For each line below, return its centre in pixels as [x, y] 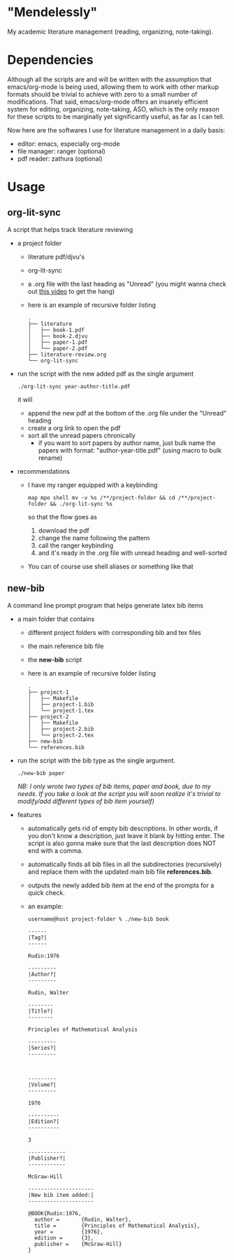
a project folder [39, 243]
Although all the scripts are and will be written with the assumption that [109, 79]
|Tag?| [37, 937]
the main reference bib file [66, 646]
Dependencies [50, 60]
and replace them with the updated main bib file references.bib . [120, 871]
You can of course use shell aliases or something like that [110, 566]
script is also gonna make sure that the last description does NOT [122, 843]
